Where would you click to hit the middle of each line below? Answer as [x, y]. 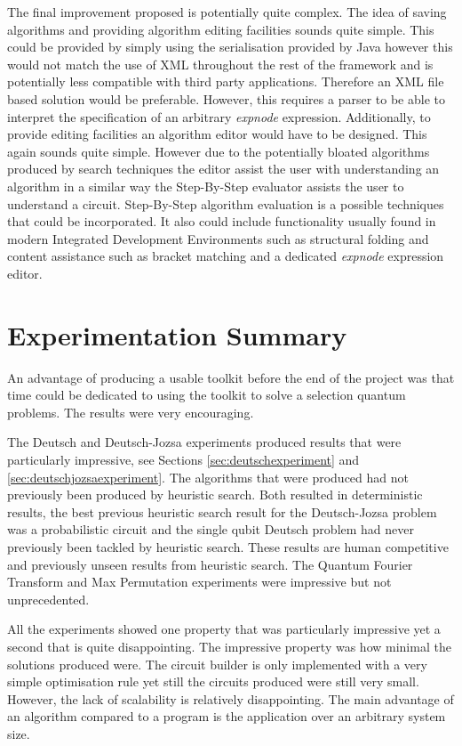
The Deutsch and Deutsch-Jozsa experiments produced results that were [204, 442]
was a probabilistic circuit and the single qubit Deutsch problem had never [211, 529]
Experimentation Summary [177, 334]
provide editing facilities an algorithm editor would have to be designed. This [217, 134]
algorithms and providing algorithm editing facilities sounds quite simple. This [221, 29]
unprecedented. [48, 599]
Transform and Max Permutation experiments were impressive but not [199, 582]
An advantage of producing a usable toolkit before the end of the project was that [231, 377]
